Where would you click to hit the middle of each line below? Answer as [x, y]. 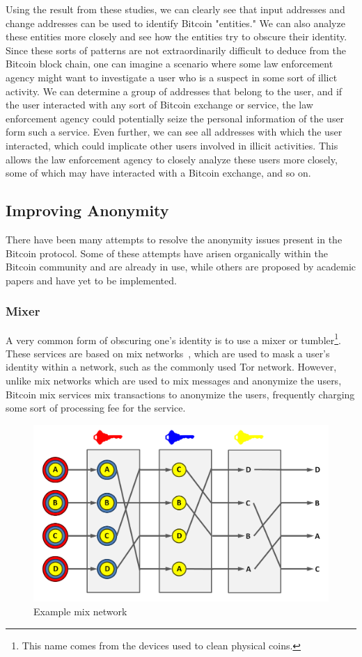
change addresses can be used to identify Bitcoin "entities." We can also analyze [175, 23]
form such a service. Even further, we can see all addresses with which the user [174, 132]
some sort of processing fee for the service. [96, 408]
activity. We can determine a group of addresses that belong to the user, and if [174, 91]
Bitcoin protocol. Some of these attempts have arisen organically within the [167, 253]
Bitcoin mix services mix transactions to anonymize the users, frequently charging [180, 394]
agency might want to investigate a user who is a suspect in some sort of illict [172, 77]
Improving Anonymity [87, 210]
